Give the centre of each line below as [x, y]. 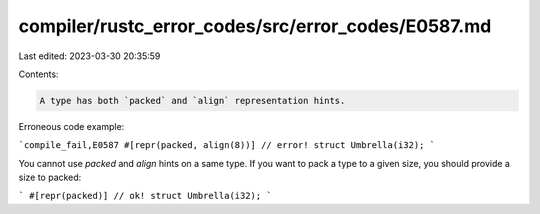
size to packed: [50, 177]
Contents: [38, 74]
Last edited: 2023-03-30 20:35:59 [89, 56]
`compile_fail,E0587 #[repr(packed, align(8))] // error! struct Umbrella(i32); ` [226, 145]
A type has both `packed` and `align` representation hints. [192, 100]
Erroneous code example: [71, 126]
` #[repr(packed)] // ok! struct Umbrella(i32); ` [145, 196]
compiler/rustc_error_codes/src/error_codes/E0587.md [255, 26]
